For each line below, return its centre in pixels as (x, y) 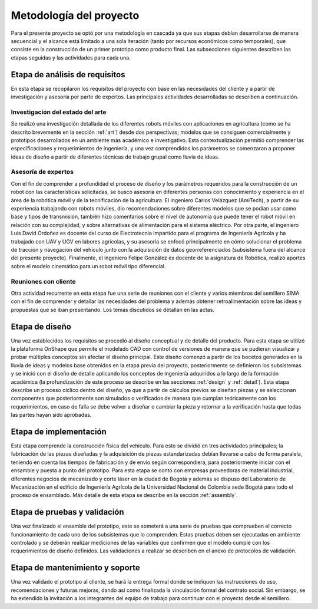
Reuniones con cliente (43, 281)
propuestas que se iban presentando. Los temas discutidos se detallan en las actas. (113, 310)
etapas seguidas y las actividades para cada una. (71, 57)
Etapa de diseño (41, 326)
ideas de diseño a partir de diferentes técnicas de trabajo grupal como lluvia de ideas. (115, 157)
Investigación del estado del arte (59, 112)
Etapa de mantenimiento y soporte (76, 568)
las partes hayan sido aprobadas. (51, 415)
